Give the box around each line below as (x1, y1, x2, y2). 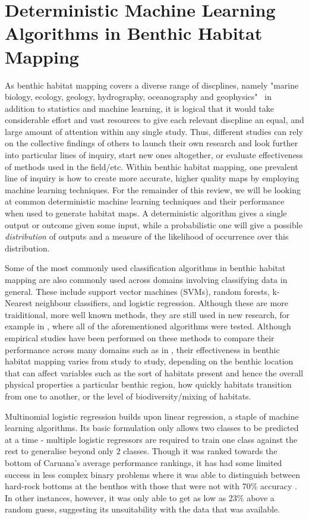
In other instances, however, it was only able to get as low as (5, 491, 226, 504)
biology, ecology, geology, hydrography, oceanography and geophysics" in (5, 90, 272, 103)
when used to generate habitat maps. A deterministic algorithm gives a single (5, 207, 287, 219)
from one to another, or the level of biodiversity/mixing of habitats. (5, 389, 251, 402)
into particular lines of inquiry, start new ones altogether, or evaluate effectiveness (5, 149, 303, 161)
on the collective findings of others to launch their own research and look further (5, 137, 298, 149)
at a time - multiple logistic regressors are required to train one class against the (5, 433, 298, 445)
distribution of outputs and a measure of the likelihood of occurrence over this (5, 230, 289, 243)
